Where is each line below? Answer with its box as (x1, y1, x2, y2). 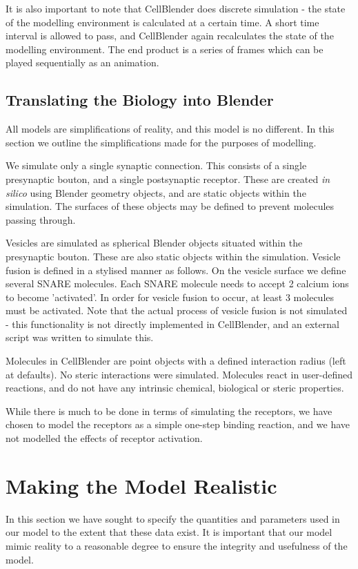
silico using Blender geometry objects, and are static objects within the (6, 185, 306, 200)
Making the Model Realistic (6, 471, 277, 499)
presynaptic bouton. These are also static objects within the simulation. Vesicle (6, 249, 341, 263)
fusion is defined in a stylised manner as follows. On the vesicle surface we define (6, 262, 346, 277)
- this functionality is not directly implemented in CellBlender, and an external (6, 316, 339, 331)
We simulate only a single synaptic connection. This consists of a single (6, 158, 307, 173)
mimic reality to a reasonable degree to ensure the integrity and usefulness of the (6, 538, 348, 552)
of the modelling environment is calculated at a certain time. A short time (6, 15, 319, 29)
